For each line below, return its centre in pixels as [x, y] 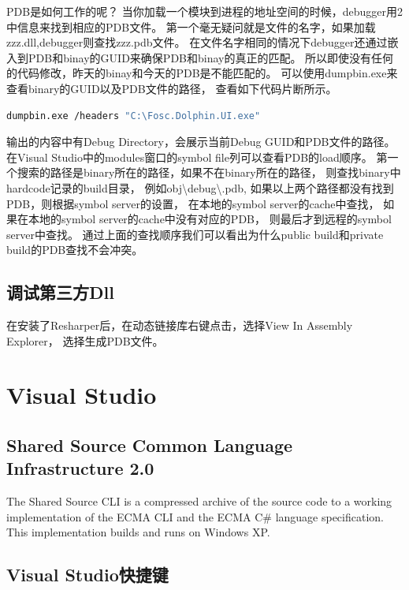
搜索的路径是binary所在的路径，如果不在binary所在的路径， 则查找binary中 [209, 172]
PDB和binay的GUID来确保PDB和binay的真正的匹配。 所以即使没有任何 [211, 57]
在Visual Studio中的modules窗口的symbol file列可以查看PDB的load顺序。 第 [197, 157]
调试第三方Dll [60, 292]
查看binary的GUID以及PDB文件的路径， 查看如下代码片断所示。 [172, 88]
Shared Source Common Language [150, 445]
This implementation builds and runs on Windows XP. [138, 532]
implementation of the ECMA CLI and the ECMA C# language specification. [195, 516]
